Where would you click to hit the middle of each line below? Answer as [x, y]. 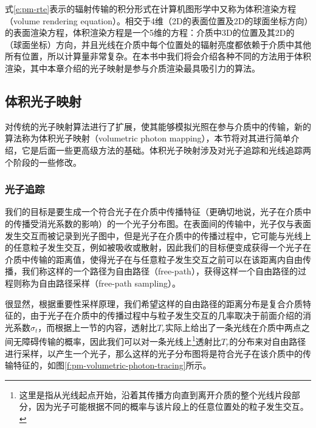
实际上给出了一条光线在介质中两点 [233, 327]
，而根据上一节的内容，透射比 [98, 327]
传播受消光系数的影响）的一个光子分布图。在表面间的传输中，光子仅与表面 [162, 223]
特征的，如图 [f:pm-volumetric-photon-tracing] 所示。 [112, 365]
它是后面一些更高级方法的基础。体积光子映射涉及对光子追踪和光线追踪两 [166, 150]
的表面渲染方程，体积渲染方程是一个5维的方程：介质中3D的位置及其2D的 [150, 32]
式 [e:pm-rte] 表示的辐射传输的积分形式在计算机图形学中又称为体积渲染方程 [151, 8]
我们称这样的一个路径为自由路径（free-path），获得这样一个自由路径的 [160, 271]
